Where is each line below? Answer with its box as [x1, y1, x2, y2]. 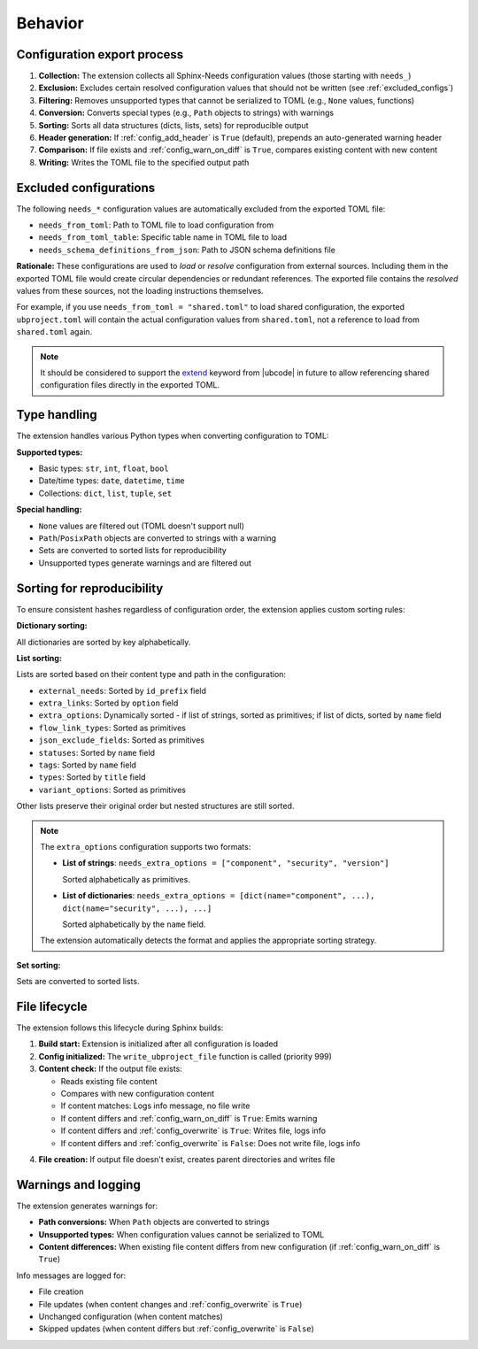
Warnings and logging [16, 1177, 141, 1192]
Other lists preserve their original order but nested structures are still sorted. [16, 801, 295, 812]
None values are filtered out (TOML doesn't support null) [38, 520, 245, 531]
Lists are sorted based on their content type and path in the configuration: [16, 669, 287, 680]
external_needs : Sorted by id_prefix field [38, 685, 207, 696]
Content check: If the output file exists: [38, 1063, 183, 1075]
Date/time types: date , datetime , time [38, 475, 185, 486]
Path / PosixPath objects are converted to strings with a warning [38, 533, 277, 543]
